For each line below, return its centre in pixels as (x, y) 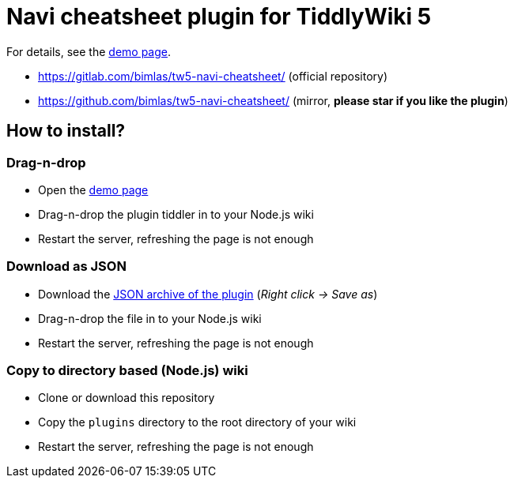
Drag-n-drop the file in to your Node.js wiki (150, 318)
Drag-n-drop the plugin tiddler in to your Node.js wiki (176, 214)
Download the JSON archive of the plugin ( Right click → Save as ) (208, 294)
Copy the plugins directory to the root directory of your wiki (197, 422)
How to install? (66, 131)
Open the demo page (93, 189)
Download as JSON (66, 266)
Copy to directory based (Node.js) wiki (127, 371)
